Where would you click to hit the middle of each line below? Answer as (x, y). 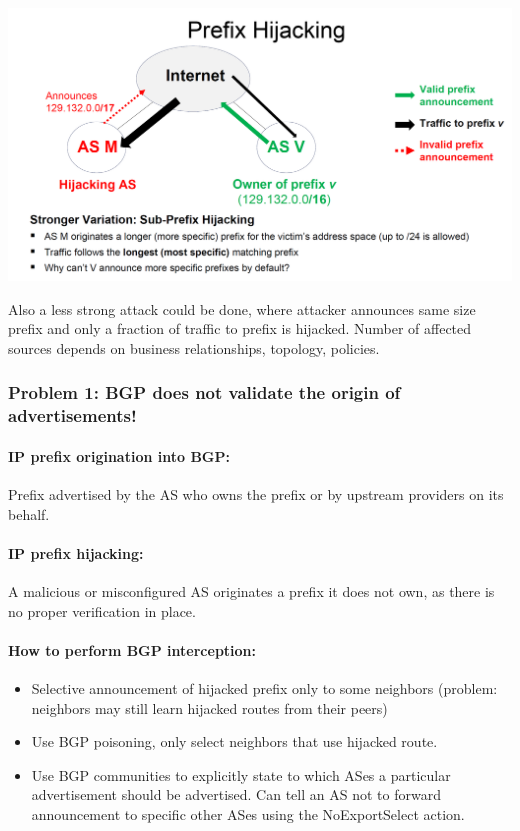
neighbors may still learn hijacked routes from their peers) (209, 707)
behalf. (29, 513)
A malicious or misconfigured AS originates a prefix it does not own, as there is (251, 591)
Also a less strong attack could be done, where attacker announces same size (242, 308)
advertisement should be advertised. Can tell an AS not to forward (236, 794)
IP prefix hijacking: (76, 552)
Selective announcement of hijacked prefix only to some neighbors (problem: (264, 688)
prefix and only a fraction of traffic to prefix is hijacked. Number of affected (240, 328)
